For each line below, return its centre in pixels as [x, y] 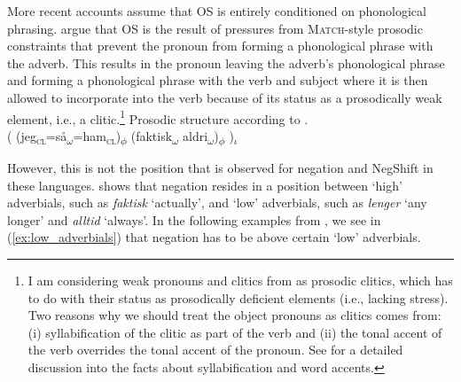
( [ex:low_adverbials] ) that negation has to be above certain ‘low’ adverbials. [214, 237]
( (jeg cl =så [37, 136]
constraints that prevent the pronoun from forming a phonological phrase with [220, 46]
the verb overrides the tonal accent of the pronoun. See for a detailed [215, 350]
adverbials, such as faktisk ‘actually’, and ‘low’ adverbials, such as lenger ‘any [217, 203]
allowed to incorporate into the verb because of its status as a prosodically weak [225, 97]
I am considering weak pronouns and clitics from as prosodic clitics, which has [240, 280]
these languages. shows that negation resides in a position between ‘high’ [205, 185]
